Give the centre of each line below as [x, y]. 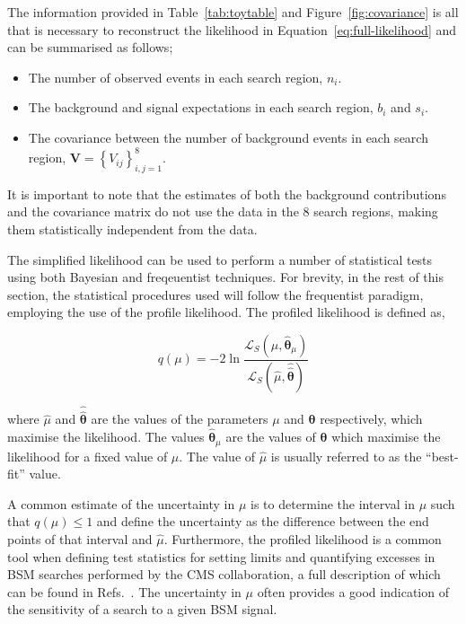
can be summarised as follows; [90, 47]
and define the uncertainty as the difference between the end [263, 521]
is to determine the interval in [333, 503]
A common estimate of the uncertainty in [121, 503]
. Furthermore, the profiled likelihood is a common [303, 538]
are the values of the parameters [180, 419]
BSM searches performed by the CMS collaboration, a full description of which [224, 574]
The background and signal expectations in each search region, [201, 107]
